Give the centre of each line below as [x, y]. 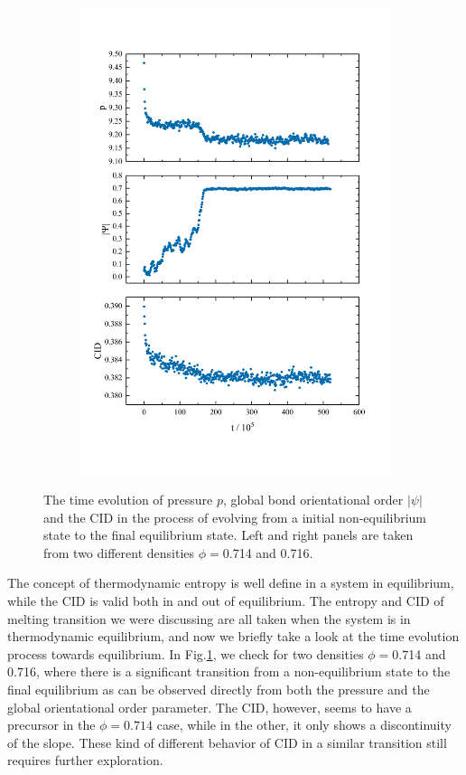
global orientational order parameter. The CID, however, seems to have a [210, 707]
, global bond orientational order [313, 500]
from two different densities [119, 552]
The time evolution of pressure [128, 500]
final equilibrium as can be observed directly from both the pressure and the [219, 690]
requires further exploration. [85, 760]
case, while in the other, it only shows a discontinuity [304, 725]
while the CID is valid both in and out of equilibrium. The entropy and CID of [226, 601]
